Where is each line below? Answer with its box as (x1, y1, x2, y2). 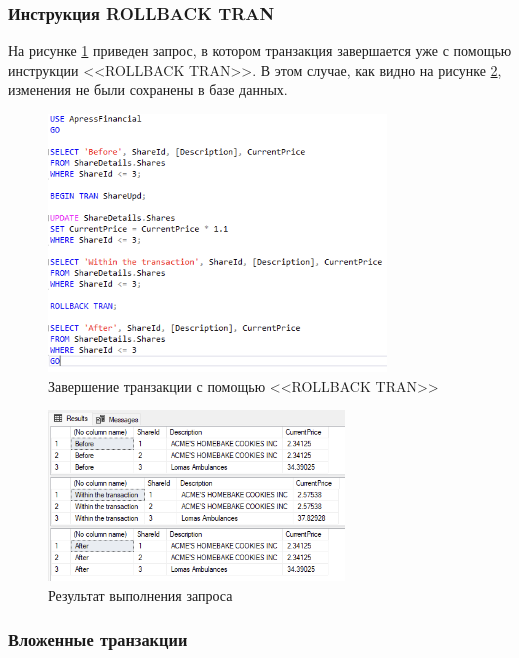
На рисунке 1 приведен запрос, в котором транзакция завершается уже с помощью (8, 40, 512, 61)
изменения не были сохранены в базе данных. (8, 79, 288, 100)
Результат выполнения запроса (48, 584, 233, 605)
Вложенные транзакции (8, 627, 188, 652)
